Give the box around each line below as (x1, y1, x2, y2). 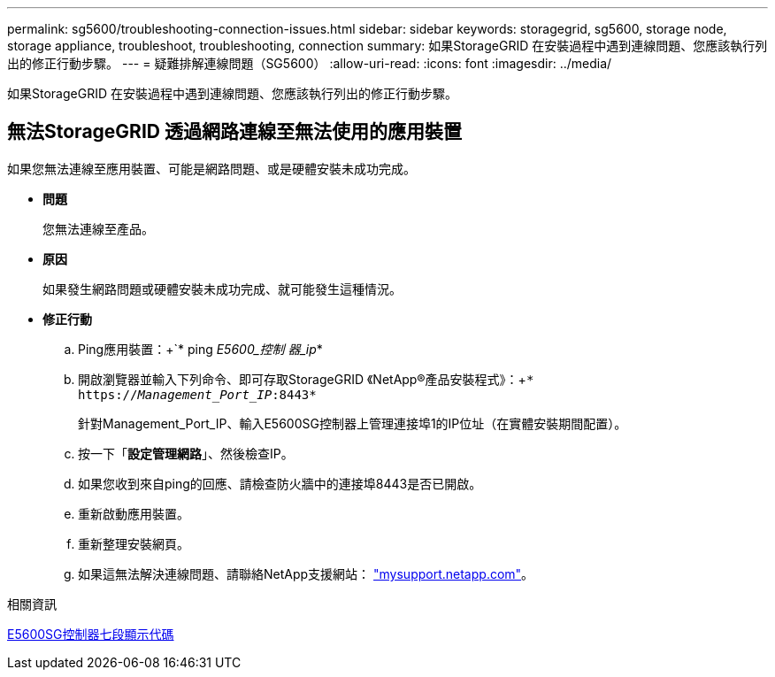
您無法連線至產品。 (42, 220, 154, 236)
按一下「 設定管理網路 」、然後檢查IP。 (78, 445, 294, 461)
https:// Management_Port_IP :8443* (78, 387, 317, 402)
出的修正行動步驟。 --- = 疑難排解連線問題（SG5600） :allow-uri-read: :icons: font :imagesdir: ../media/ (7, 56, 612, 71)
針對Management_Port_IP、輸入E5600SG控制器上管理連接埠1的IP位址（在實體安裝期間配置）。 (78, 415, 627, 431)
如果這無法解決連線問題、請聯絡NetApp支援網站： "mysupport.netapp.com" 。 (78, 565, 534, 581)
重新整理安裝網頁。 (78, 535, 189, 551)
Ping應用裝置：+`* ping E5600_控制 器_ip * (78, 341, 323, 357)
